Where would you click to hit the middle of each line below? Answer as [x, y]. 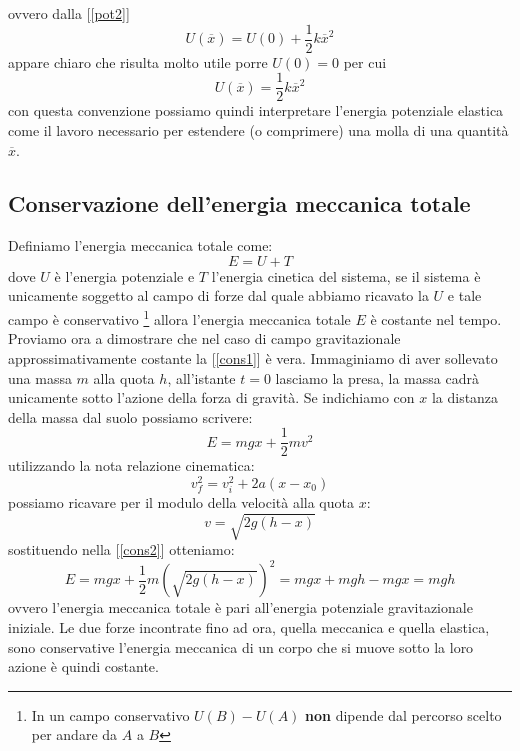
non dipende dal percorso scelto [403, 714]
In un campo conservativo [110, 714]
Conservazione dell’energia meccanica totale [239, 203]
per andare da [74, 734]
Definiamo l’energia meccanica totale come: [140, 245]
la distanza [465, 397]
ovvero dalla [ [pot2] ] [69, 13]
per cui [365, 61]
